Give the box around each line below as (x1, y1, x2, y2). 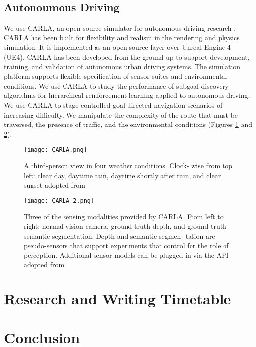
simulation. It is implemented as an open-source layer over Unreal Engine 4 (4, 42, 231, 52)
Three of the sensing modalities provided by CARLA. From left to (24, 211, 224, 221)
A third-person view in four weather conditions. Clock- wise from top (24, 160, 232, 170)
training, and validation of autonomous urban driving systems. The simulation (4, 61, 241, 71)
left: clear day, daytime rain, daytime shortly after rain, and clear (24, 170, 221, 180)
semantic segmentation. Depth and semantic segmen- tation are (24, 230, 215, 241)
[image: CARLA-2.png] (24, 197, 95, 204)
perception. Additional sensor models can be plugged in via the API (24, 250, 229, 260)
